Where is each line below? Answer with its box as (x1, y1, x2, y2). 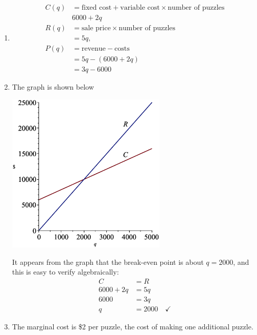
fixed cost (81, 4, 112, 12)
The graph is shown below (12, 81, 94, 92)
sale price (81, 25, 111, 32)
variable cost (120, 4, 160, 12)
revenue (81, 45, 106, 53)
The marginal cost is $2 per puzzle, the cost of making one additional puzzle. (12, 321, 253, 332)
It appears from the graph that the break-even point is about (12, 256, 204, 267)
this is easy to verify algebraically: (12, 266, 119, 277)
